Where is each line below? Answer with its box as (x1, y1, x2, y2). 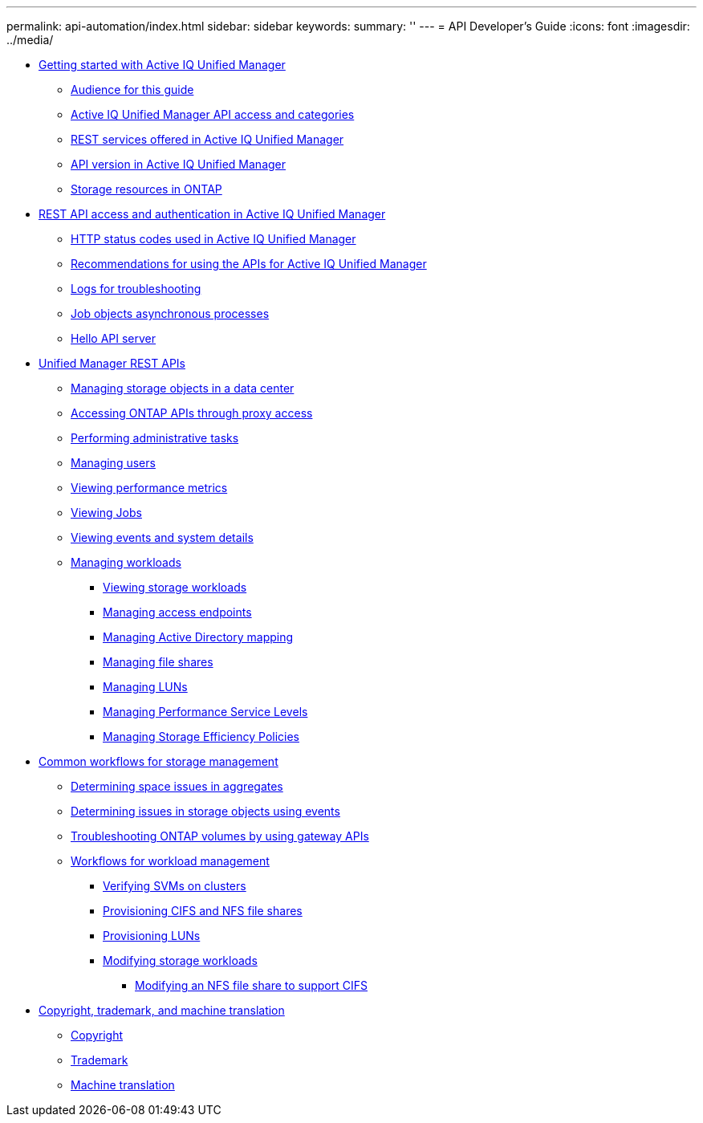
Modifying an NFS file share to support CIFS (135, 979, 368, 992)
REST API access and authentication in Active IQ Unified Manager (39, 207, 386, 221)
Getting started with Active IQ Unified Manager (39, 58, 286, 71)
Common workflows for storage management (39, 755, 278, 768)
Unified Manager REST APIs (39, 356, 185, 370)
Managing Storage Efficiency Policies (103, 730, 300, 743)
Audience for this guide (71, 83, 194, 96)
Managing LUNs (103, 680, 188, 694)
